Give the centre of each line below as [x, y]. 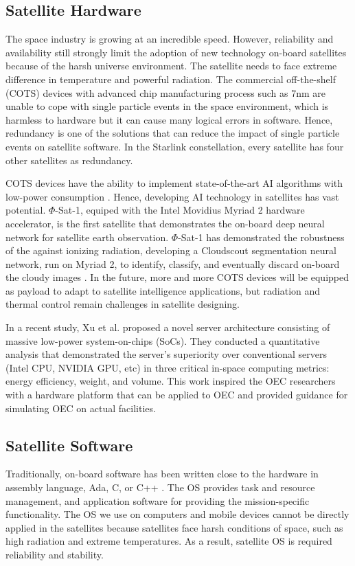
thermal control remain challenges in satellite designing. [123, 304]
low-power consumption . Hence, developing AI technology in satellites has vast [172, 196]
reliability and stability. [55, 554]
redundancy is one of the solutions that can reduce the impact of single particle [173, 133]
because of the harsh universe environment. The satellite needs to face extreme [171, 66]
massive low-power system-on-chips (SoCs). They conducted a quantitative [163, 340]
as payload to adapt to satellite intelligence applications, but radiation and [163, 290]
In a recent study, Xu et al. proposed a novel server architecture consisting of [168, 327]
